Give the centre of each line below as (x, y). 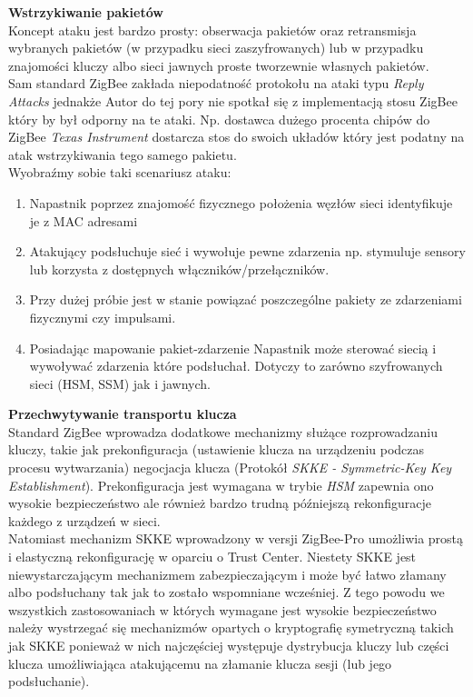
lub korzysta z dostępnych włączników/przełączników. (179, 269)
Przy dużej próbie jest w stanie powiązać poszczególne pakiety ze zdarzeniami (246, 299)
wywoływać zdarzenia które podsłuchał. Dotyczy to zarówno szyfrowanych (236, 366)
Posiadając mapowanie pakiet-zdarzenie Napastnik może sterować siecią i (233, 348)
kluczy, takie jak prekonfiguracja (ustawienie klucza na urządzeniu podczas (217, 449)
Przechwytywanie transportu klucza (123, 414)
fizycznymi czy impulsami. (103, 317)
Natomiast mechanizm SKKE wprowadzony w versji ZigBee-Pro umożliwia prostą (236, 538)
